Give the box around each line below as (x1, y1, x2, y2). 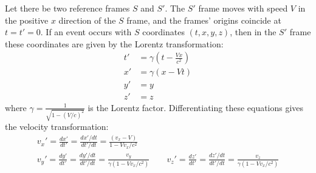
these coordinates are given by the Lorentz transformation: (5, 37, 224, 50)
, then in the (230, 25, 276, 38)
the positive (5, 13, 49, 26)
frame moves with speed (198, 2, 288, 14)
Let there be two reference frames (5, 2, 130, 14)
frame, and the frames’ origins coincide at (126, 13, 281, 26)
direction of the (58, 13, 116, 26)
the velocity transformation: (5, 120, 109, 133)
